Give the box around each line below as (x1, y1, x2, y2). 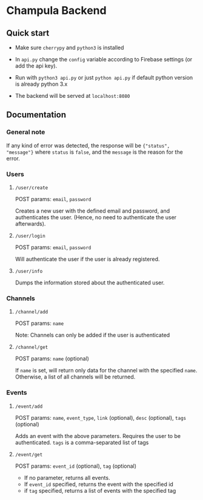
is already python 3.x (15, 80, 68, 87)
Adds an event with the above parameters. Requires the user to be (15, 432, 181, 439)
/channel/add (15, 309, 48, 315)
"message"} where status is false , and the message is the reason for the (6, 148, 183, 156)
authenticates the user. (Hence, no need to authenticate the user (15, 213, 177, 221)
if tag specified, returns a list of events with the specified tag (24, 487, 176, 494)
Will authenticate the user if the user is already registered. (15, 255, 160, 262)
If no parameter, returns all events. (24, 474, 110, 481)
